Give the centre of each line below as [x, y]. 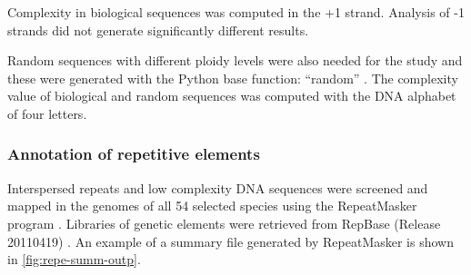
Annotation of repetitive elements [134, 154]
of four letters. [47, 113]
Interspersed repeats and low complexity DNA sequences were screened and [218, 187]
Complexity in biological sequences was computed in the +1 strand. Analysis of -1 [236, 12]
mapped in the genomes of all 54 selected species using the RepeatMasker [212, 206]
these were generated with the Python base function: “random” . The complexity [233, 78]
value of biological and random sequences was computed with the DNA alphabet [232, 96]
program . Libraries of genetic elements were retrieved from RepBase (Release [224, 223]
